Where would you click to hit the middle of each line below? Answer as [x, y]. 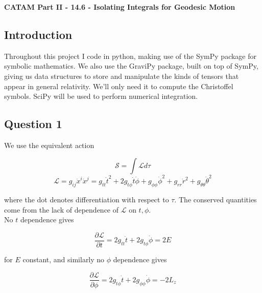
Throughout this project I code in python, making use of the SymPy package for [130, 56]
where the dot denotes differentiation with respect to [87, 200]
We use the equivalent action [49, 145]
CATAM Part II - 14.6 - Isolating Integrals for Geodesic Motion [120, 7]
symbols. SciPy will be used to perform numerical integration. [101, 96]
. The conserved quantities [216, 200]
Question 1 [33, 124]
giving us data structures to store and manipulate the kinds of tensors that [122, 76]
